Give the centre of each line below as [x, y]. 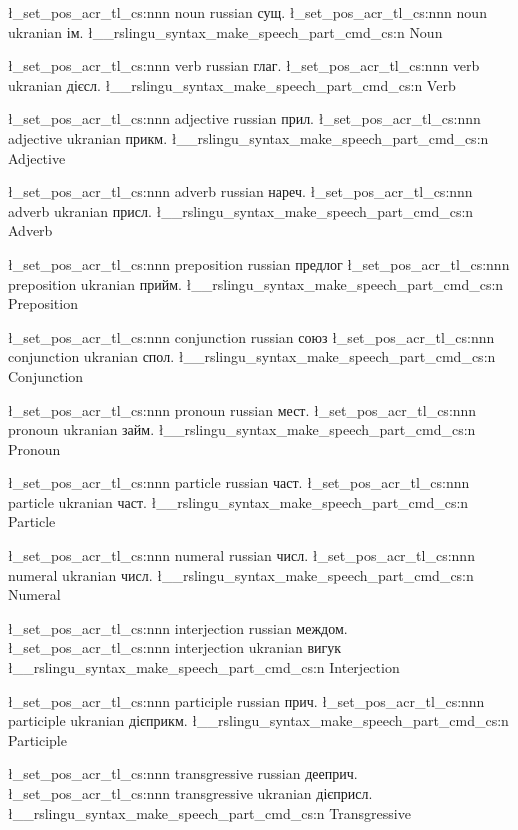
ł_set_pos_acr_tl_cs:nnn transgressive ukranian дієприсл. [190, 793]
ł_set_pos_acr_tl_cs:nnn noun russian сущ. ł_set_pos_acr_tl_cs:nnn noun [247, 12]
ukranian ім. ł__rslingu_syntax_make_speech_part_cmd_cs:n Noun [225, 31]
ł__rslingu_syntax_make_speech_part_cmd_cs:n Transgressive [209, 812]
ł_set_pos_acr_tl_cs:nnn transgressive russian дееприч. [183, 773]
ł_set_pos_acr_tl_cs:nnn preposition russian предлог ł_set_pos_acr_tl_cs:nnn [259, 263]
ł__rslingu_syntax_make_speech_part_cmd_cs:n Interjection [204, 667]
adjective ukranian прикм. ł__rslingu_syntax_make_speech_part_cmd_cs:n [248, 137]
